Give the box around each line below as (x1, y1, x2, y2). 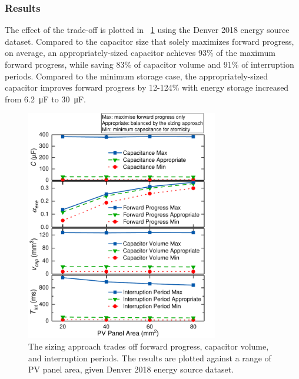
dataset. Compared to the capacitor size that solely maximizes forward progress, (5, 35, 294, 47)
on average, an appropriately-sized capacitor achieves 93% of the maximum (5, 46, 275, 59)
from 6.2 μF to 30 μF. (5, 92, 86, 105)
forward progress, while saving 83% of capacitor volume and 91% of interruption (5, 58, 294, 70)
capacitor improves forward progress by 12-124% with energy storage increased (5, 81, 289, 94)
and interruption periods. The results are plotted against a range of (28, 351, 271, 364)
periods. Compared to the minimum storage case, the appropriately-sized (5, 69, 268, 82)
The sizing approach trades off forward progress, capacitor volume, (28, 340, 269, 353)
